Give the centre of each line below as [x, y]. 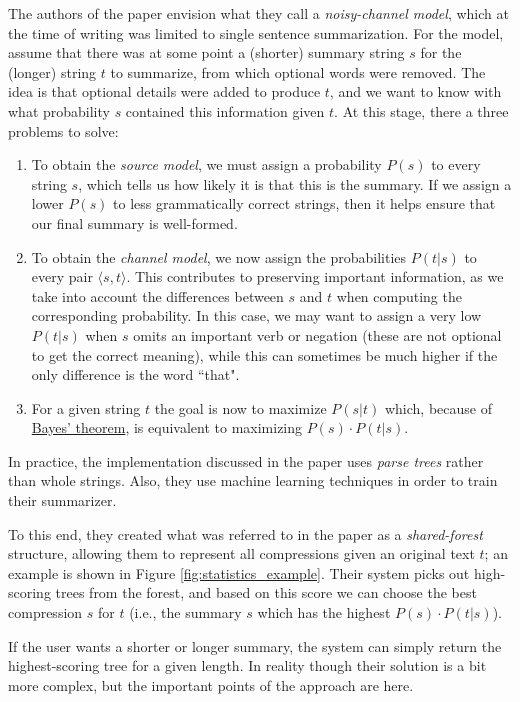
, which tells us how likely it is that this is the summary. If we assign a [295, 183]
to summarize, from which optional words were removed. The [298, 71]
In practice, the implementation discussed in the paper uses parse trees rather [246, 460]
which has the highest [324, 612]
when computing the [399, 295]
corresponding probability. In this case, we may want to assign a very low [256, 315]
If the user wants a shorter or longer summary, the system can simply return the [255, 645]
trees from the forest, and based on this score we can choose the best [266, 592]
